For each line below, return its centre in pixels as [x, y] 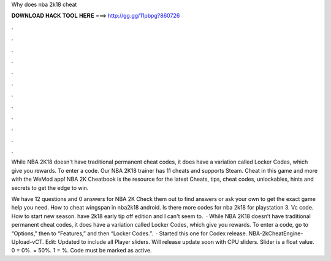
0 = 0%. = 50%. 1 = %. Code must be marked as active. [82, 251]
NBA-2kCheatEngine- [276, 233]
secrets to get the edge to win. [50, 187]
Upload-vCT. [28, 241]
